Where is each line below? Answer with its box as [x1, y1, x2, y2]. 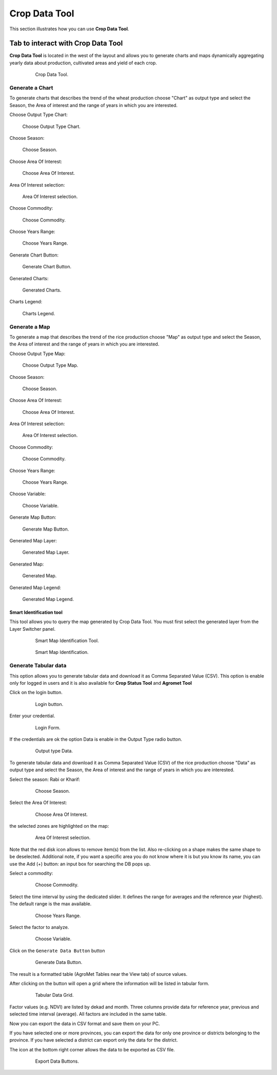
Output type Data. [35, 748, 73, 754]
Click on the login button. [9, 689, 63, 696]
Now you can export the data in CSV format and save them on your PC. [9, 1021, 160, 1027]
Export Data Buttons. [35, 1058, 79, 1064]
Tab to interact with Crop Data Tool [9, 39, 123, 48]
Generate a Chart [9, 84, 53, 91]
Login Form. [35, 724, 61, 731]
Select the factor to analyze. [9, 924, 69, 930]
